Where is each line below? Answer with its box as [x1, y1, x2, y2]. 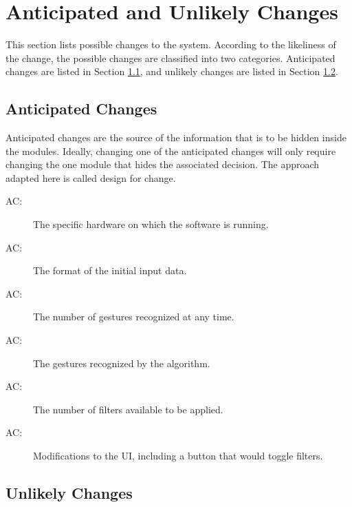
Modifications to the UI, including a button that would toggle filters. [33, 448, 323, 463]
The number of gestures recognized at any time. [33, 309, 234, 324]
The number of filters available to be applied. [33, 402, 223, 416]
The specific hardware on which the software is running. [33, 217, 269, 231]
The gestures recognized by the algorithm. [33, 355, 210, 370]
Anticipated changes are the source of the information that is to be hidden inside [5, 130, 346, 145]
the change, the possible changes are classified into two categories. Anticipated [5, 50, 335, 65]
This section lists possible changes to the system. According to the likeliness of [5, 37, 336, 52]
